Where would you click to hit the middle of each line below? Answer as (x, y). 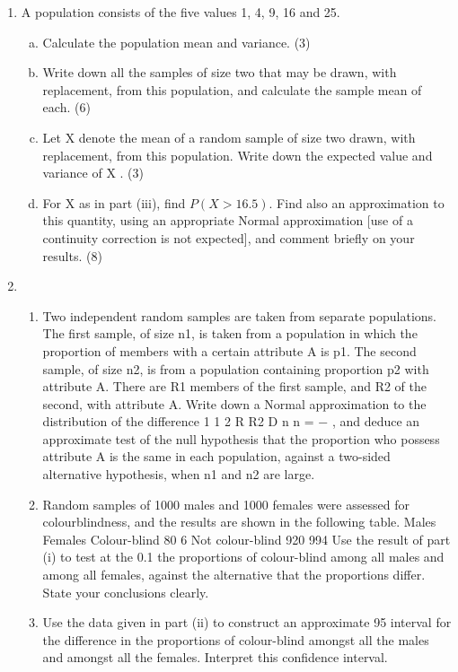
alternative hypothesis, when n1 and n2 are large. (179, 474)
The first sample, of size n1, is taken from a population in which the (230, 333)
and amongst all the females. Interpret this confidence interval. (215, 657)
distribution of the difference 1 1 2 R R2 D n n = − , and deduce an (231, 421)
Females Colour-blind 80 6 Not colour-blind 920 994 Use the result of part (247, 539)
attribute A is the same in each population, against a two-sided (216, 456)
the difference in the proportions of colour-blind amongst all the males (236, 639)
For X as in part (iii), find (114, 202)
